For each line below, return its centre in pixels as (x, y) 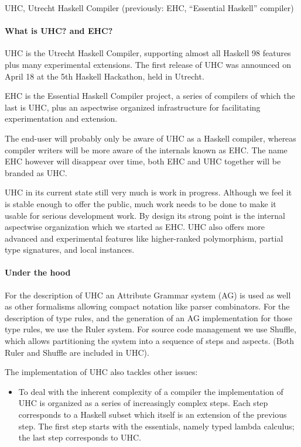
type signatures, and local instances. (70, 250)
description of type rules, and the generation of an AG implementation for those (148, 317)
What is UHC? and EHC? (59, 31)
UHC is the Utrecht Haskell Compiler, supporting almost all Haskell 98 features (148, 53)
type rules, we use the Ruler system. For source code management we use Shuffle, (150, 329)
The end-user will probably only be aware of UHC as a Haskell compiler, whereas (150, 138)
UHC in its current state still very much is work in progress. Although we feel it (148, 192)
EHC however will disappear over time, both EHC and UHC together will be (143, 161)
